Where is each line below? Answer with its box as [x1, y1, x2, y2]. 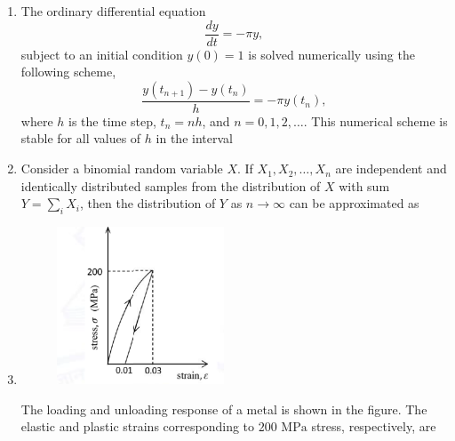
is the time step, [68, 111, 156, 130]
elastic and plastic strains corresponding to [20, 417, 255, 436]
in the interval [156, 129, 233, 148]
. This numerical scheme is [303, 111, 448, 130]
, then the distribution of [79, 194, 216, 212]
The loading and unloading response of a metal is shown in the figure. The [20, 399, 427, 418]
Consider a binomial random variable [20, 159, 223, 178]
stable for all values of [20, 129, 141, 148]
